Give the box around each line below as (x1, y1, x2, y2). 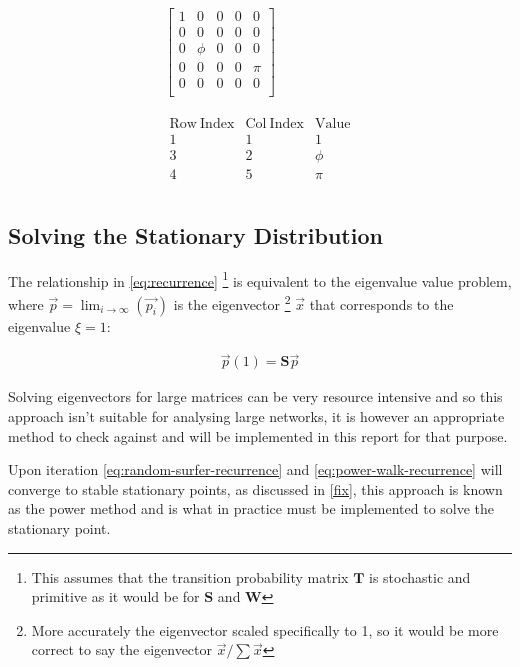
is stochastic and (369, 566, 471, 587)
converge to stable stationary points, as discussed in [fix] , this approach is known (8, 478, 503, 499)
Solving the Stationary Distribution (8, 219, 383, 250)
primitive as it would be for (31, 586, 200, 607)
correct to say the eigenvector (31, 639, 213, 660)
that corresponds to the (309, 293, 454, 314)
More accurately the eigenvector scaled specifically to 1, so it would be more (31, 619, 499, 640)
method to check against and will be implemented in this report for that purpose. (8, 425, 508, 446)
